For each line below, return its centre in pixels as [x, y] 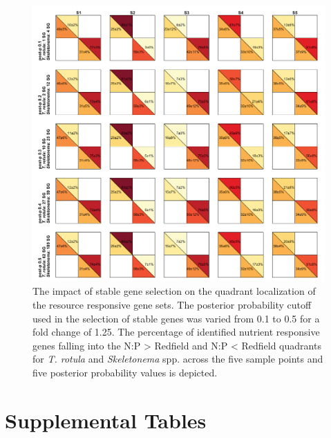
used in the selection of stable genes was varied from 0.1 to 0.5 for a [176, 318]
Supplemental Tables [106, 420]
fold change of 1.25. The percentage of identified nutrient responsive [176, 332]
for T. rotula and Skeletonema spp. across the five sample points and [178, 359]
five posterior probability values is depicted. [125, 372]
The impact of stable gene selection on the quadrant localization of [174, 291]
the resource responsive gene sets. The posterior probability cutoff [172, 304]
